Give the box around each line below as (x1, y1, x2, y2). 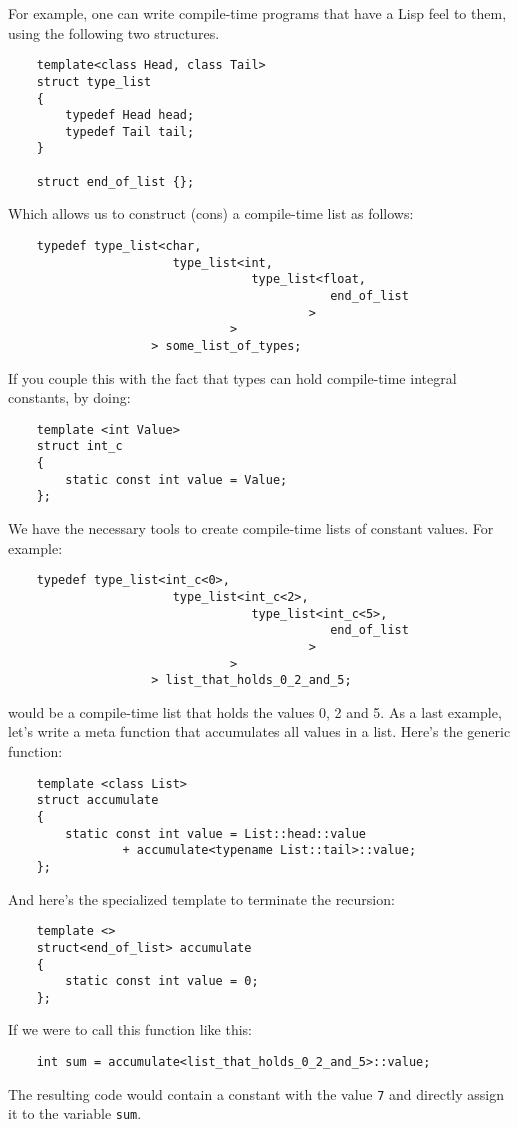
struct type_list (36, 74, 152, 89)
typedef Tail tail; (65, 124, 195, 139)
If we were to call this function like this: (8, 1019, 253, 1040)
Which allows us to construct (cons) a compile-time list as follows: (8, 203, 414, 224)
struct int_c (36, 439, 123, 454)
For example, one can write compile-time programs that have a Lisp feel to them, (8, 3, 507, 23)
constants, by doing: (8, 387, 131, 408)
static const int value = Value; (65, 472, 288, 487)
